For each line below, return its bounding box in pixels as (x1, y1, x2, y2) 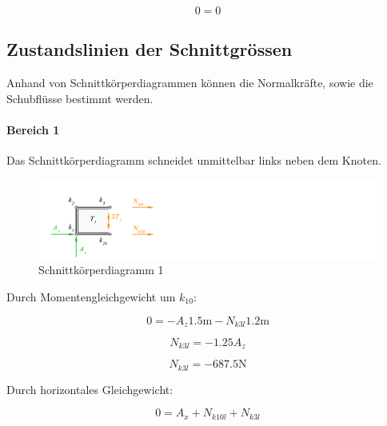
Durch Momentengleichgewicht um (6, 288, 176, 305)
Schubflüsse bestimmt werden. (6, 90, 154, 106)
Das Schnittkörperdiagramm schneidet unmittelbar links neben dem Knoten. (6, 152, 381, 169)
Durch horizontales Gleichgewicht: (6, 380, 174, 397)
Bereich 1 (6, 121, 60, 137)
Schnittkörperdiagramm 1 (38, 261, 164, 278)
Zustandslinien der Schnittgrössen (6, 37, 293, 62)
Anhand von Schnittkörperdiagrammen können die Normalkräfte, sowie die (6, 74, 373, 91)
